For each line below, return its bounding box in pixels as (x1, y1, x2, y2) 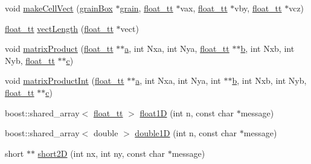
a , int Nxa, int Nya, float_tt (124, 42, 229, 55)
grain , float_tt (120, 2, 173, 14)
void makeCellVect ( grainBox (5, 2, 113, 14)
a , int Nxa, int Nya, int (135, 74, 221, 87)
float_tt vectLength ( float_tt (5, 22, 114, 34)
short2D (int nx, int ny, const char (37, 147, 165, 159)
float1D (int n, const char (139, 106, 234, 119)
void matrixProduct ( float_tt (5, 42, 114, 55)
